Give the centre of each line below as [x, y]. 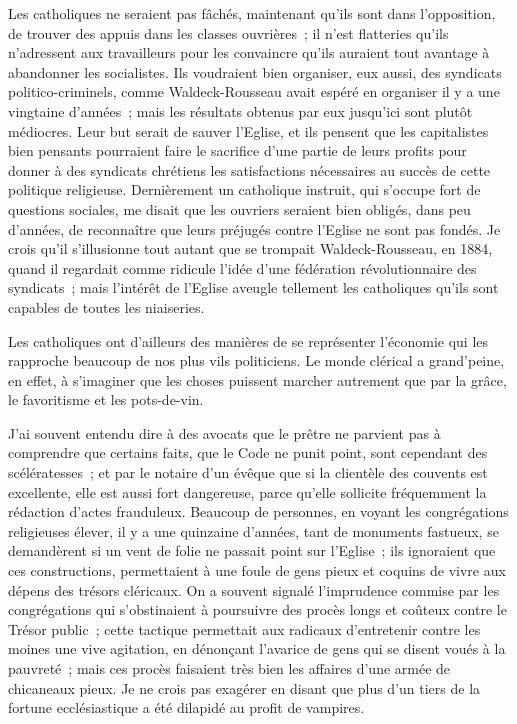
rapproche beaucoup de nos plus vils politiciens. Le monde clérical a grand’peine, [256, 360]
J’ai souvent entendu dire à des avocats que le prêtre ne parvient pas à [224, 432]
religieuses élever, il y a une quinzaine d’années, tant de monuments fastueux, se [253, 530]
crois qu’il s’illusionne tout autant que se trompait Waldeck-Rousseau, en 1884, [250, 248]
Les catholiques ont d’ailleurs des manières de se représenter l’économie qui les [248, 340]
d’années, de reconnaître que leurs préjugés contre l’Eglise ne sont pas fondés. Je [254, 228]
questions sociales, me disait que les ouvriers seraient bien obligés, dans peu [239, 208]
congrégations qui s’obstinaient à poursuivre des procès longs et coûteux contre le [257, 609]
